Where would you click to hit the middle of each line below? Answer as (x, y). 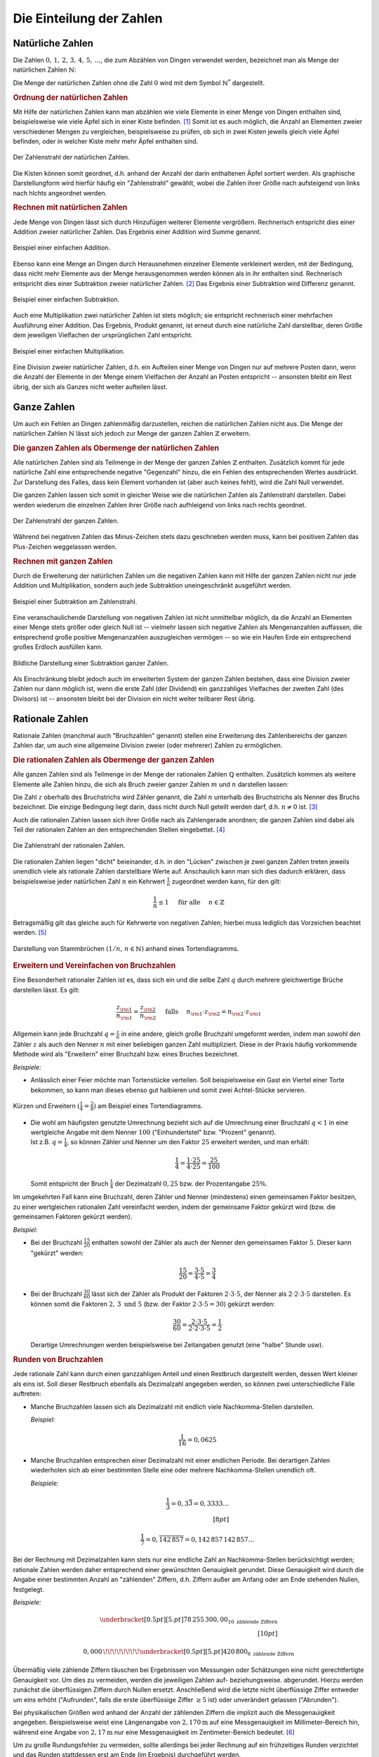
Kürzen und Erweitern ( (46, 1106)
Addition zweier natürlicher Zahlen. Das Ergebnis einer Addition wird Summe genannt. (137, 232)
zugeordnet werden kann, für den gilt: (226, 881)
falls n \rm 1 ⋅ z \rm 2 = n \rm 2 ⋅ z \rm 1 (213, 1012)
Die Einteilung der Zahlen (88, 18)
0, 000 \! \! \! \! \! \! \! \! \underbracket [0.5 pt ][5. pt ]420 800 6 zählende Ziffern (189, 1652)
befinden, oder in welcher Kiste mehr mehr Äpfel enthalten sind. (106, 141)
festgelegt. (29, 1589)
